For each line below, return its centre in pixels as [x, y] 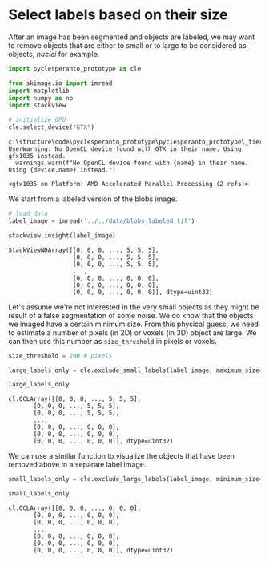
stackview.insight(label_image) [62, 235]
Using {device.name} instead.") [62, 170]
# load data [28, 214]
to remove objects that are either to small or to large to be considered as [127, 45]
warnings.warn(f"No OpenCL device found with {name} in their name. [132, 163]
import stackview [37, 106]
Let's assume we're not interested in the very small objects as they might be [134, 307]
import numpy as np [41, 98]
